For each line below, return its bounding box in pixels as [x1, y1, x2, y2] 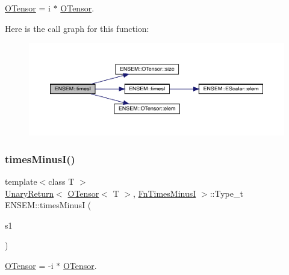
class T [48, 175, 75, 187]
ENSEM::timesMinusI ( [5, 199, 92, 211]
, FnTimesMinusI [133, 187, 196, 199]
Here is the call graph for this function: [5, 22, 149, 34]
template [5, 175, 37, 187]
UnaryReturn [5, 187, 54, 199]
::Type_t [210, 187, 243, 199]
